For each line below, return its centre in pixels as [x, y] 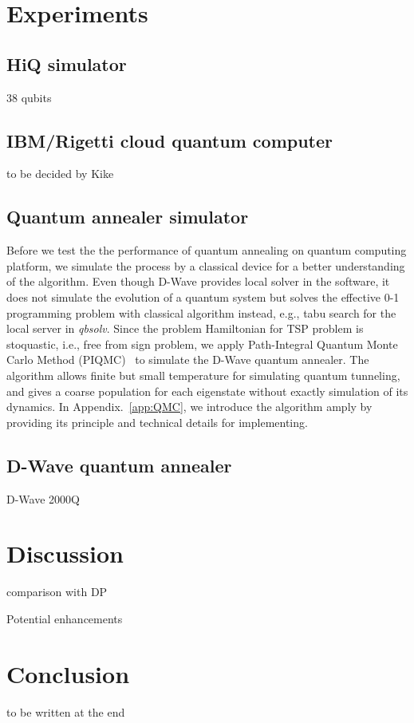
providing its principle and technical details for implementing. [157, 422]
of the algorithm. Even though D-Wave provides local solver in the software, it [198, 281]
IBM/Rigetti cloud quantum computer [170, 140]
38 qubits [29, 97]
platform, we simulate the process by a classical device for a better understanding [206, 265]
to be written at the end [66, 711]
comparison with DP [57, 592]
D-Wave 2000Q [43, 498]
